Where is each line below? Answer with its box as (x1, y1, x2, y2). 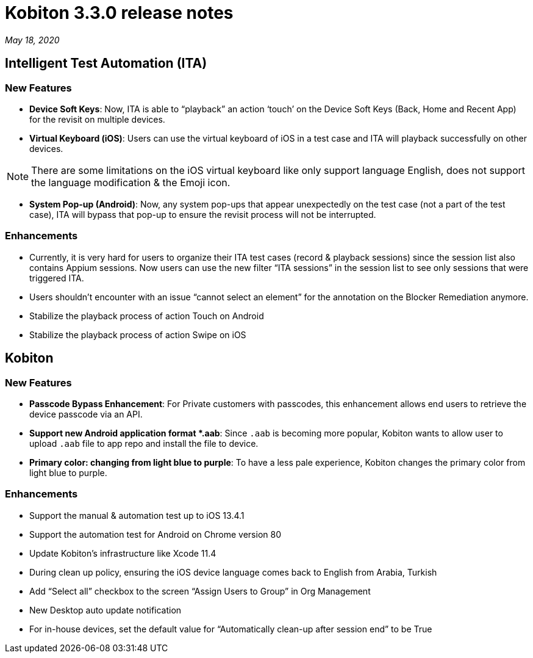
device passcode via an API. (29, 408, 143, 419)
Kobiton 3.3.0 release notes (5, 2, 234, 23)
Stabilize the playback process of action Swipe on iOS (29, 329, 246, 340)
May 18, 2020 (5, 34, 60, 45)
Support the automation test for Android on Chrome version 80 (29, 529, 281, 540)
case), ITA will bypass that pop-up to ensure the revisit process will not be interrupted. (29, 209, 376, 220)
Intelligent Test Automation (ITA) (5, 56, 207, 71)
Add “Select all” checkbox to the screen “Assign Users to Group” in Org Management (29, 585, 371, 596)
